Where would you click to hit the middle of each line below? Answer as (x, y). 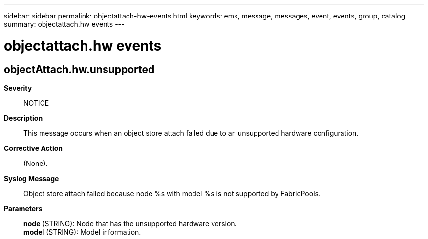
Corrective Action (33, 148)
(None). (36, 163)
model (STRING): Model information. (82, 232)
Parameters (23, 208)
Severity (18, 88)
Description (23, 118)
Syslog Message (32, 178)
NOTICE (36, 103)
